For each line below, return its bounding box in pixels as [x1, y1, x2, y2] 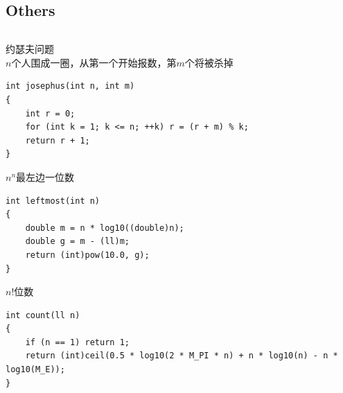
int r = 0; [25, 108, 76, 119]
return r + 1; [25, 135, 90, 146]
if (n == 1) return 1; [25, 337, 130, 347]
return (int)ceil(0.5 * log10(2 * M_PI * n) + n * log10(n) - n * [25, 351, 338, 361]
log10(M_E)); [6, 365, 65, 375]
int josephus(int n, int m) [6, 81, 135, 91]
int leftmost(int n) [6, 195, 100, 206]
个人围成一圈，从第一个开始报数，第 [11, 55, 177, 69]
